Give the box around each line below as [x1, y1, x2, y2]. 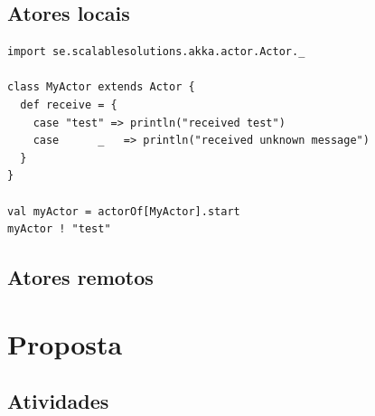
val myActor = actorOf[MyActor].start [7, 204, 240, 218]
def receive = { [20, 98, 117, 111]
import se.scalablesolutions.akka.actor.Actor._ [7, 45, 305, 59]
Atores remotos [7, 263, 154, 291]
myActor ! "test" [7, 222, 111, 236]
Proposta [7, 325, 123, 362]
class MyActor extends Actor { [7, 80, 195, 94]
